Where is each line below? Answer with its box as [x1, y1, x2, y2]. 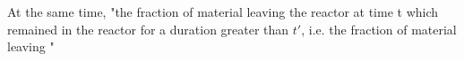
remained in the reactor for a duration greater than [7, 19, 289, 38]
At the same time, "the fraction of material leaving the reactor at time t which [7, 3, 439, 20]
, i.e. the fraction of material [301, 19, 457, 38]
